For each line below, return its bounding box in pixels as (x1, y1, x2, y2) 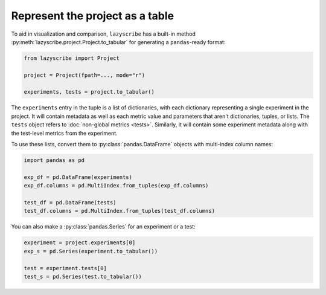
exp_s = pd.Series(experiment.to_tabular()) (24, 248, 158, 254)
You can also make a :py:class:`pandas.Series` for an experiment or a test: (11, 223, 196, 230)
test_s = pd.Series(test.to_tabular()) (24, 273, 142, 280)
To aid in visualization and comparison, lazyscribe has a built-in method (11, 30, 196, 37)
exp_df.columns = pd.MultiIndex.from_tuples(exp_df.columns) (24, 182, 209, 189)
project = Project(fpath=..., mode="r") (24, 71, 145, 79)
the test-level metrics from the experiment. (11, 129, 118, 137)
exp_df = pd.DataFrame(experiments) (24, 173, 133, 181)
